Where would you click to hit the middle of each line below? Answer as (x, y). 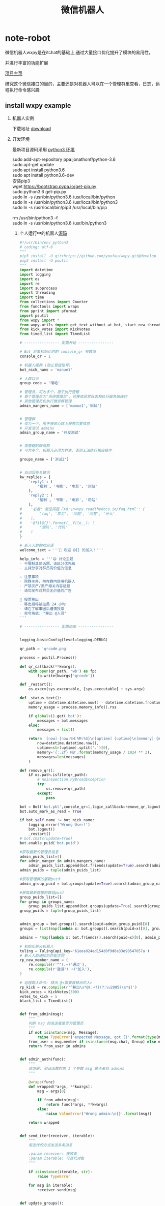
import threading (37, 293)
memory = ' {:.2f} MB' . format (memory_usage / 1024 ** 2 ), (95, 752)
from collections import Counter (54, 302)
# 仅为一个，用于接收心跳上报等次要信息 (55, 424)
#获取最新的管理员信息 (39, 852)
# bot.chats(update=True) (46, 838)
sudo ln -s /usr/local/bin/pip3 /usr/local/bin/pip (59, 207)
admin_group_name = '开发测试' (50, 433)
